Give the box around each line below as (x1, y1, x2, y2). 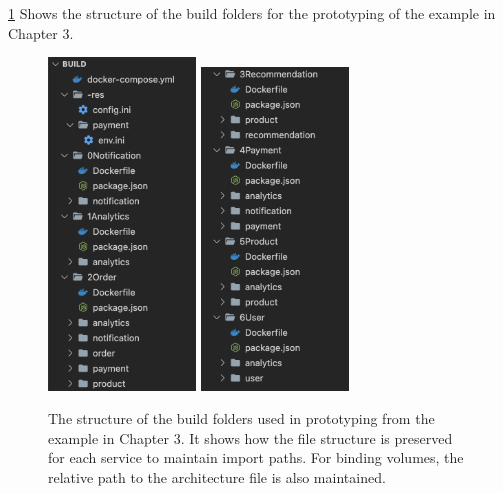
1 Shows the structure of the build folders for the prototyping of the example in (8, 3, 496, 23)
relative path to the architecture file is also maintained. (48, 466, 386, 487)
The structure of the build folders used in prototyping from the (48, 408, 435, 429)
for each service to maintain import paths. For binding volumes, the (48, 447, 464, 468)
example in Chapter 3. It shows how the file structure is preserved (48, 427, 453, 448)
